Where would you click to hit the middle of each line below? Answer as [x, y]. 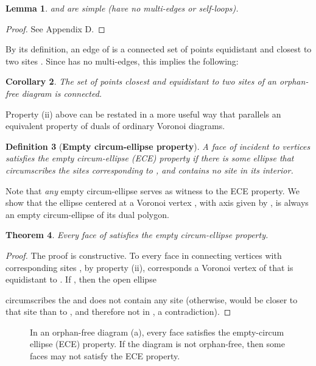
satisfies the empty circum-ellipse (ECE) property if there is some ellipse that [150, 158]
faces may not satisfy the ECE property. [105, 356]
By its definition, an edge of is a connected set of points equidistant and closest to [159, 49]
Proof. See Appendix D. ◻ [55, 28]
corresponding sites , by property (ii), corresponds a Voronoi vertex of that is [149, 267]
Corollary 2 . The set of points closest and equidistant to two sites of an [141, 81]
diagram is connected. [62, 93]
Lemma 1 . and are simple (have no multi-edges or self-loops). [122, 8]
